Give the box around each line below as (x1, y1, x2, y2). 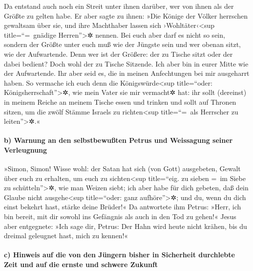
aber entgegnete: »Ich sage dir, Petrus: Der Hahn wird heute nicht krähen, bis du (4, 221, 247, 231)
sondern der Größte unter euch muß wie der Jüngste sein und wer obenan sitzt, (4, 39, 241, 49)
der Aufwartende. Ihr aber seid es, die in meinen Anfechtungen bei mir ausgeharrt (4, 68, 250, 78)
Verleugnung (4, 144, 47, 155)
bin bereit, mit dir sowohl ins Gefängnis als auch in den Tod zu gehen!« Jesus (4, 211, 236, 222)
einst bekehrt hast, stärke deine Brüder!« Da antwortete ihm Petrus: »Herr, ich (4, 202, 241, 212)
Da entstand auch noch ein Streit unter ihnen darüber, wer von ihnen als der (4, 1, 234, 11)
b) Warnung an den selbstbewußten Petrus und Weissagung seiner (4, 135, 233, 145)
